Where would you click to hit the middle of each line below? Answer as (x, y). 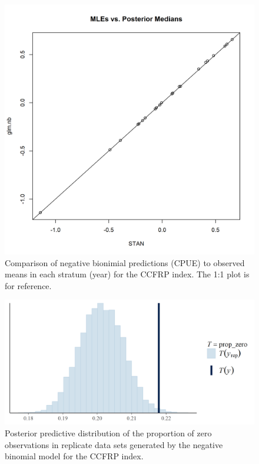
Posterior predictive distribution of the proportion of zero (108, 432)
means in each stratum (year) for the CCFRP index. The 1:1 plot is (127, 274)
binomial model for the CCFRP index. (74, 456)
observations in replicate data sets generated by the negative (114, 444)
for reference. (28, 285)
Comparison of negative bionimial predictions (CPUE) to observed (125, 262)
